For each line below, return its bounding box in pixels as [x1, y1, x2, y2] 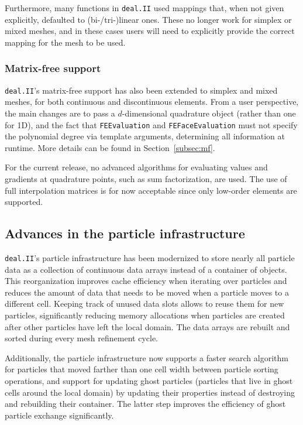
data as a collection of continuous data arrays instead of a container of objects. [5, 263, 287, 275]
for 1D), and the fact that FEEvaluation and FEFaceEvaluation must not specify [5, 118, 298, 131]
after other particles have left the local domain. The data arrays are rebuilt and [5, 320, 290, 333]
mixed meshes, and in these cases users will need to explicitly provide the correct [5, 25, 295, 37]
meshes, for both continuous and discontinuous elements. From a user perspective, [5, 95, 299, 108]
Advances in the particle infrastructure [5, 224, 245, 242]
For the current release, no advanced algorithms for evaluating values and [5, 161, 268, 173]
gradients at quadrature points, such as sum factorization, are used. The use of [5, 172, 287, 184]
